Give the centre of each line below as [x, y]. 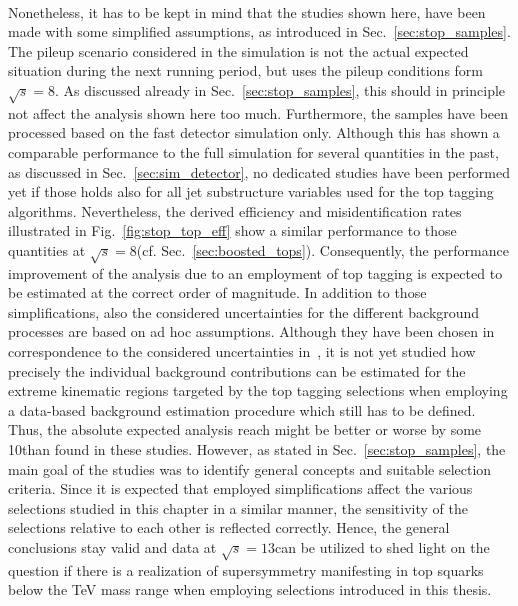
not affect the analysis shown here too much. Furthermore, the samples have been [258, 112]
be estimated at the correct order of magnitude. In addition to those [217, 292]
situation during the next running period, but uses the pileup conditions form [246, 70]
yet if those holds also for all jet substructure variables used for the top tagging [251, 191]
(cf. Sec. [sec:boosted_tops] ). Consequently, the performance [322, 249]
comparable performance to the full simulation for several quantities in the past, [253, 151]
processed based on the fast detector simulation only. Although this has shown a [254, 132]
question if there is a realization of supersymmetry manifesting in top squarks [246, 569]
